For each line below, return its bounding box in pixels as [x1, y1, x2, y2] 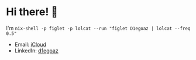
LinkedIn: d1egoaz [14, 47, 59, 54]
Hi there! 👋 [6, 5, 59, 19]
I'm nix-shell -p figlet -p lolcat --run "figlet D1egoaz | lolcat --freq [6, 24, 191, 31]
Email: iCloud [14, 41, 47, 48]
